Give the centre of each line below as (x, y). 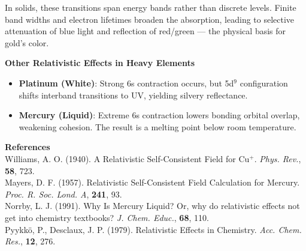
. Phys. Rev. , (278, 158)
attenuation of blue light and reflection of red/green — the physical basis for (146, 31)
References (28, 147)
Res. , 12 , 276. (30, 241)
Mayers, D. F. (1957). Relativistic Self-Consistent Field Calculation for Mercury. (152, 182)
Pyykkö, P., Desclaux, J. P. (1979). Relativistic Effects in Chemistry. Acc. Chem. (153, 229)
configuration (264, 83)
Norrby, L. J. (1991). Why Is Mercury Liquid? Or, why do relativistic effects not (152, 206)
